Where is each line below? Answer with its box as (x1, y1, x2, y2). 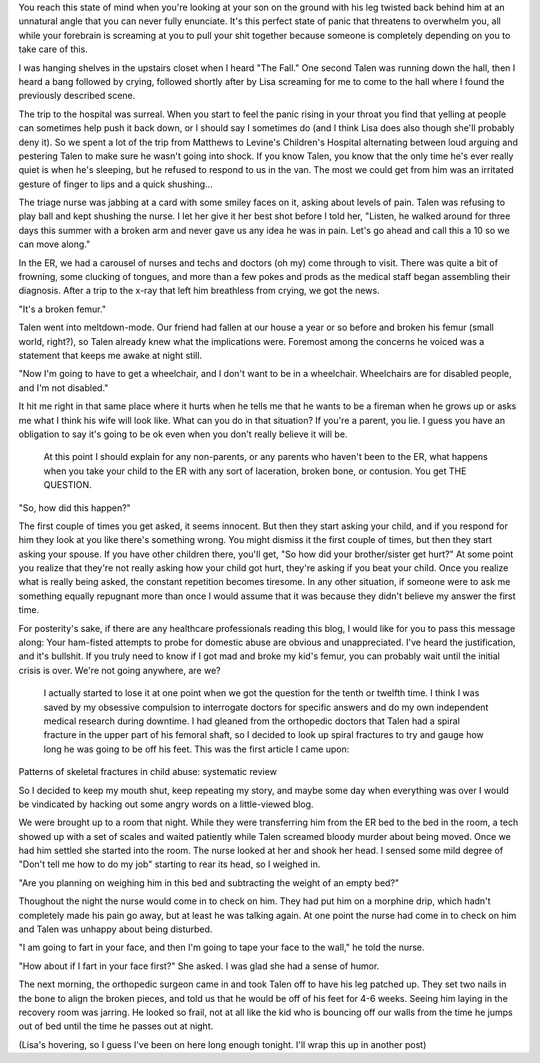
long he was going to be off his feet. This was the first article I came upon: (43, 743, 350, 755)
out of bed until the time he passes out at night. (18, 1020, 214, 1032)
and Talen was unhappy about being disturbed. (18, 923, 213, 935)
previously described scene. (18, 90, 136, 102)
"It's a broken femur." (18, 303, 107, 315)
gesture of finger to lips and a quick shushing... (18, 178, 214, 190)
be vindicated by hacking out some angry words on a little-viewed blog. (18, 798, 314, 810)
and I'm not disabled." (18, 381, 109, 394)
